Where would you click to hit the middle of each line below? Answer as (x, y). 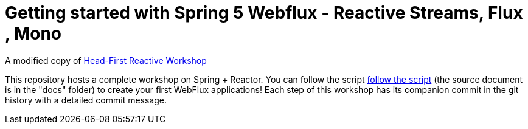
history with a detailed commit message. (86, 100)
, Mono (33, 33)
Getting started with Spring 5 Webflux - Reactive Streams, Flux (264, 13)
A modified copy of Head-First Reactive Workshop (106, 60)
